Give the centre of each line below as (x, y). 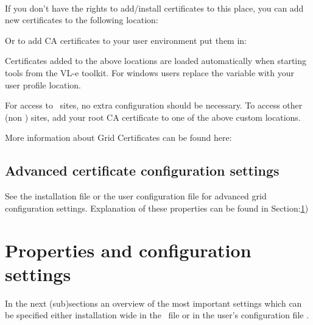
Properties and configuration (128, 250)
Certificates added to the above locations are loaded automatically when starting (156, 61)
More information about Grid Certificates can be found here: (118, 137)
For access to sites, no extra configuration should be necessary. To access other (154, 105)
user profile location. (43, 84)
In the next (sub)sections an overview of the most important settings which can (153, 303)
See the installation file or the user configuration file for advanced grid (136, 196)
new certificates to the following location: (82, 20)
